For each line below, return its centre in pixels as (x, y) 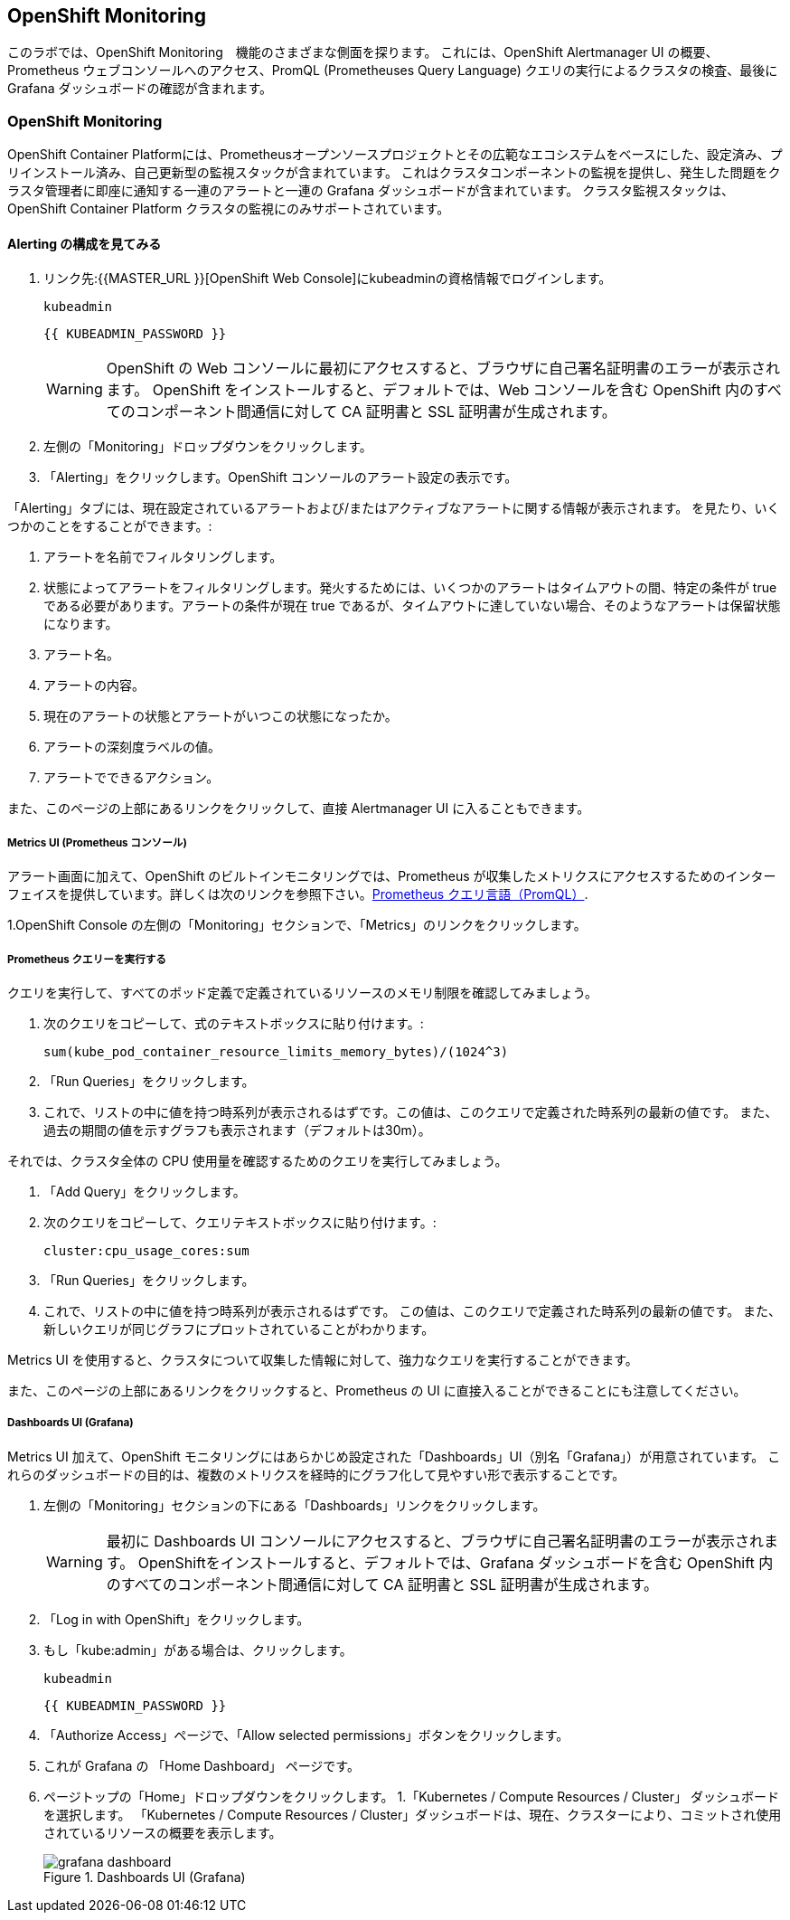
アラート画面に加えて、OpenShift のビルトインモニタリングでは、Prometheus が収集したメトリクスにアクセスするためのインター (392, 876)
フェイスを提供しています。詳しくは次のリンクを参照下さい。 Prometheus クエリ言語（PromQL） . (298, 894)
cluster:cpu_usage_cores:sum (146, 1250)
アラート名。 (81, 655)
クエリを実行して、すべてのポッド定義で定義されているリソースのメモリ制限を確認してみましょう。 (302, 992)
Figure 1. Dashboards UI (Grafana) (145, 1877)
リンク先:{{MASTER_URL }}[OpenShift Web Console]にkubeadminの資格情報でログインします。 (328, 279)
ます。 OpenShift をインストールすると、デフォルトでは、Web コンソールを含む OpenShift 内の (430, 390)
